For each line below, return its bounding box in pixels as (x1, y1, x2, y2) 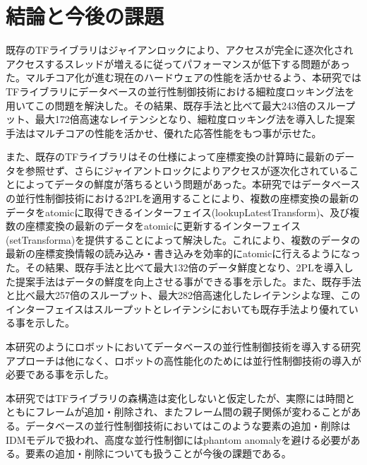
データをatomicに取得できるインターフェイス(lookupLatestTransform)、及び (6, 204, 350, 219)
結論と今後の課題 (6, 1, 164, 30)
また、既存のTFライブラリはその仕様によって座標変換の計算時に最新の (6, 149, 335, 164)
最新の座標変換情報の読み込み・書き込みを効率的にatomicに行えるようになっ (6, 246, 361, 261)
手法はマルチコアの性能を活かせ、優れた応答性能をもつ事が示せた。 (6, 125, 322, 140)
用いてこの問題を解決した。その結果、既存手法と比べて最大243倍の (6, 98, 317, 112)
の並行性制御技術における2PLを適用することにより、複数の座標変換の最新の (6, 191, 359, 206)
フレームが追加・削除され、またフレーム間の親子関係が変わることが (35, 404, 351, 419)
